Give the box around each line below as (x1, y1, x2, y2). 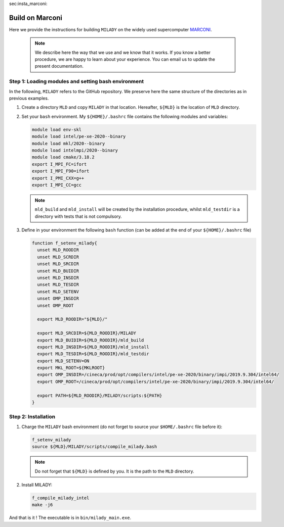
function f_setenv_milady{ (32, 240, 97, 246)
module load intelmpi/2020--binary (32, 147, 118, 153)
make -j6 (32, 502, 53, 508)
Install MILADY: (21, 481, 52, 487)
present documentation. (35, 63, 84, 69)
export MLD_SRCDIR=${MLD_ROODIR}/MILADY (37, 331, 136, 336)
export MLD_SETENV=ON (37, 358, 90, 364)
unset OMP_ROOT (37, 302, 74, 308)
